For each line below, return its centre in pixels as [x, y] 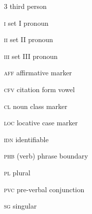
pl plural [17, 172]
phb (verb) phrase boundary [46, 156]
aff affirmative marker [38, 73]
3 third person [25, 6]
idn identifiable [26, 139]
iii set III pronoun [31, 56]
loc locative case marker [41, 123]
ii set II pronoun [29, 39]
